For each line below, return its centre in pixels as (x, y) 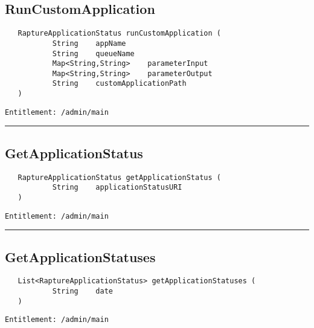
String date (82, 291)
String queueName (93, 53)
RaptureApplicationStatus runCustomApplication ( (119, 34)
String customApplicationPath (119, 84)
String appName (89, 43)
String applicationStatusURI (117, 188)
